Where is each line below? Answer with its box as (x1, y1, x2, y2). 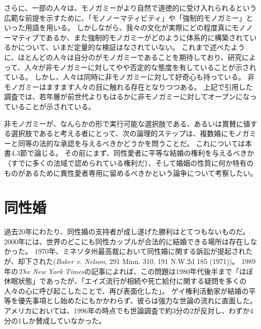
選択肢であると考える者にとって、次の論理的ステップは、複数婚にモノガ (11, 128, 249, 139)
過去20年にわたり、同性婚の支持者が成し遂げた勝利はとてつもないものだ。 (4, 226, 250, 237)
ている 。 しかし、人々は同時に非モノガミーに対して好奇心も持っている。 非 (4, 72, 255, 82)
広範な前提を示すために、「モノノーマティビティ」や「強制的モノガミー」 (4, 12, 246, 23)
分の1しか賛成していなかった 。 (4, 315, 106, 325)
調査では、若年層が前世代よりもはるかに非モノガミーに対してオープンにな (4, 91, 250, 102)
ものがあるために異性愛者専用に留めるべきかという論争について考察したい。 (4, 167, 257, 178)
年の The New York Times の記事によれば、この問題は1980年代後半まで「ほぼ (4, 266, 253, 276)
